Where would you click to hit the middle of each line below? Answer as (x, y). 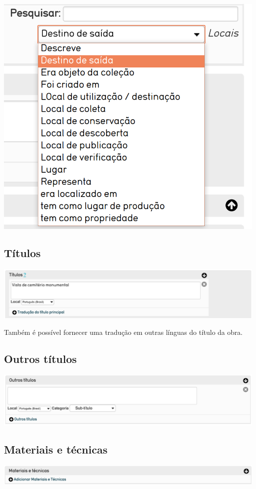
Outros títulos (40, 359)
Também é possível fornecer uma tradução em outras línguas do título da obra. (123, 332)
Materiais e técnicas (56, 449)
